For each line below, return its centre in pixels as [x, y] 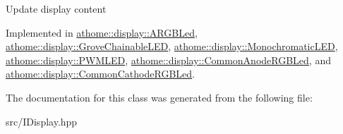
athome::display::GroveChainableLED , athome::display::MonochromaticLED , [172, 46]
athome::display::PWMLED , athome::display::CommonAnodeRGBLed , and [168, 60]
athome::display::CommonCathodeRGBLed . [100, 74]
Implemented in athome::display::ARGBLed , [102, 32]
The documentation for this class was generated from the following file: [159, 97]
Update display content [56, 8]
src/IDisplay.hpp [42, 121]
